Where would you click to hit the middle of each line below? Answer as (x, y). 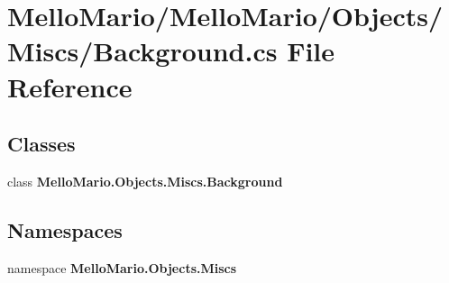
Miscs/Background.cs (142, 51)
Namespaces (65, 229)
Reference (70, 86)
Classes (41, 144)
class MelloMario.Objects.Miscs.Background (145, 181)
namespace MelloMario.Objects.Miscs (122, 267)
